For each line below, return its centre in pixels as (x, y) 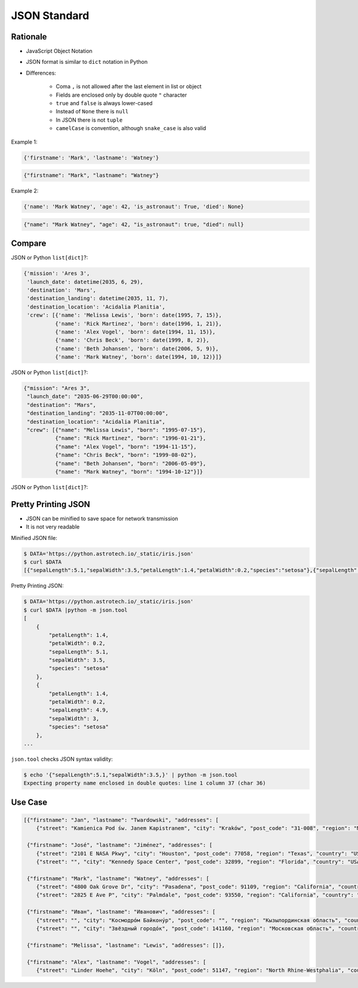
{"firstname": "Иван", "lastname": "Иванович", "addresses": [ (121, 912)
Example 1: (24, 142)
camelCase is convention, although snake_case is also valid (131, 128)
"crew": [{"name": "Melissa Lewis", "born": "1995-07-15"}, (117, 430)
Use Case (29, 802)
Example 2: (25, 191)
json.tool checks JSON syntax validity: (62, 759)
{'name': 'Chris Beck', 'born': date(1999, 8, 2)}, (132, 340)
